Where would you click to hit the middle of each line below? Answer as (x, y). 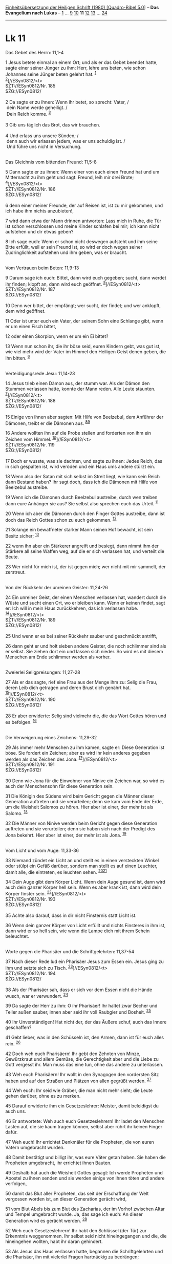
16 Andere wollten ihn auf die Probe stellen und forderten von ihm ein (78, 433)
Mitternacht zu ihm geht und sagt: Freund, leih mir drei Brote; (70, 177)
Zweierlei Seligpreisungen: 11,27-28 (43, 672)
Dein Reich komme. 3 (29, 113)
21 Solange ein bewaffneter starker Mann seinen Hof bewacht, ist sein (79, 530)
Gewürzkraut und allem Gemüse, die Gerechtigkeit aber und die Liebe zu (82, 1059)
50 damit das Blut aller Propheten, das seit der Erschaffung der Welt (77, 1194)
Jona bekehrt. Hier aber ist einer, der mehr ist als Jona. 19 (66, 835)
